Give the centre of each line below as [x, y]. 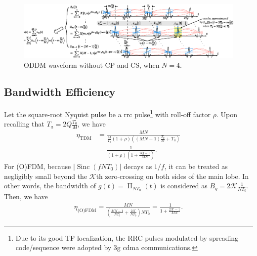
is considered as [184, 186]
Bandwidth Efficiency [60, 92]
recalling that [24, 124]
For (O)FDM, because [38, 166]
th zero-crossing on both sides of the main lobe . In [172, 176]
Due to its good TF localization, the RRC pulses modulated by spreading [127, 237]
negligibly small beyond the [46, 176]
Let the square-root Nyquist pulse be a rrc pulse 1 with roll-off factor [107, 113]
